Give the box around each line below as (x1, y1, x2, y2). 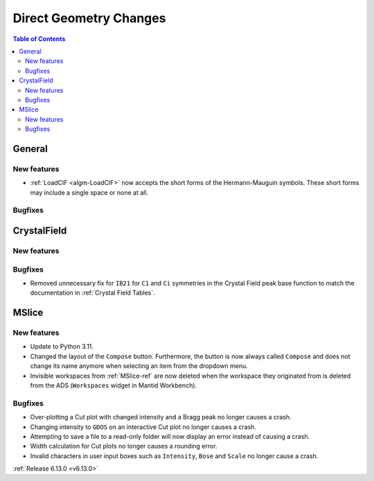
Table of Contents (12, 35, 66, 43)
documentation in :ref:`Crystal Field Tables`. (30, 288, 156, 297)
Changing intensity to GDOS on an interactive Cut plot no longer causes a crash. (30, 423, 256, 431)
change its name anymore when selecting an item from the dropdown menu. (30, 362, 249, 370)
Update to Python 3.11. (30, 342, 93, 351)
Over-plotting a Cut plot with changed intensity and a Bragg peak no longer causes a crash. (30, 413, 292, 421)
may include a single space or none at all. (30, 188, 149, 197)
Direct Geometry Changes (12, 10, 166, 26)
